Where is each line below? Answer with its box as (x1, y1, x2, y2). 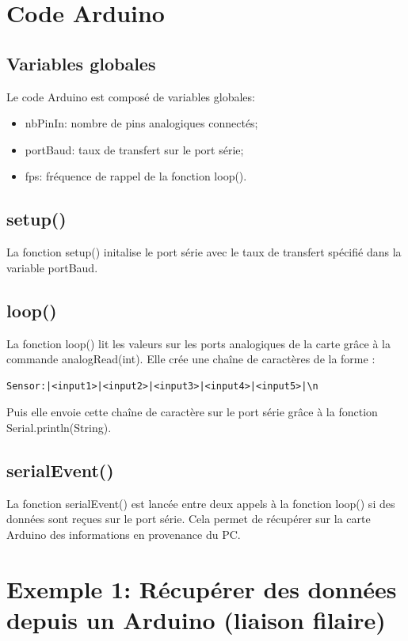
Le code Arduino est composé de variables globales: (6, 88, 255, 104)
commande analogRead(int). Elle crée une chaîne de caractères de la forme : (6, 351, 376, 367)
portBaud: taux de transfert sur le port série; (25, 141, 244, 157)
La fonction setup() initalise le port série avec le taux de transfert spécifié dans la (6, 244, 402, 260)
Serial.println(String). (6, 419, 112, 435)
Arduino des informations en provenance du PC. (6, 525, 241, 542)
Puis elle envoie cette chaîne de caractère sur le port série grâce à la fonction (6, 404, 378, 420)
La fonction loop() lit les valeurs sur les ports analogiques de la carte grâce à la (6, 335, 391, 351)
